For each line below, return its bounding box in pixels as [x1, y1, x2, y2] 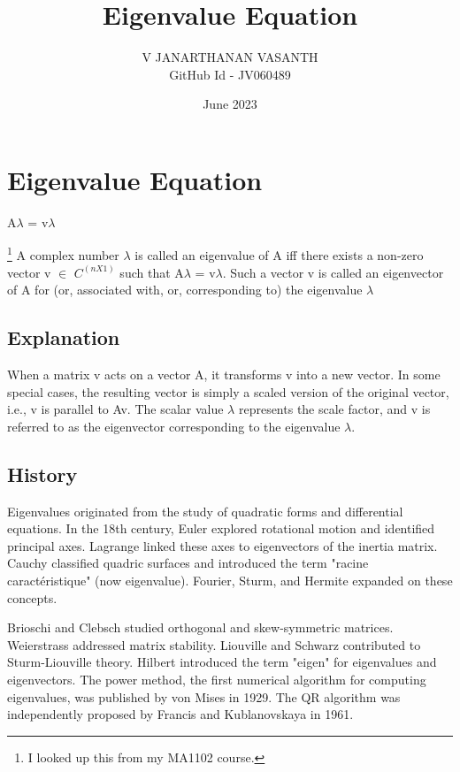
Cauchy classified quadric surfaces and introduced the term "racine [7, 554, 369, 572]
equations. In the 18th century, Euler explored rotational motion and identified [7, 519, 435, 538]
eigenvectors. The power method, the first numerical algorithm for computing [7, 670, 426, 688]
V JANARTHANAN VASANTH [142, 48, 318, 66]
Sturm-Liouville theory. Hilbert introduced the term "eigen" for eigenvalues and [7, 653, 437, 671]
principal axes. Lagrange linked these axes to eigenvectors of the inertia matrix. [7, 536, 438, 554]
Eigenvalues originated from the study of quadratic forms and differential [7, 501, 403, 520]
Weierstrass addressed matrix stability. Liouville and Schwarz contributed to [7, 635, 421, 654]
